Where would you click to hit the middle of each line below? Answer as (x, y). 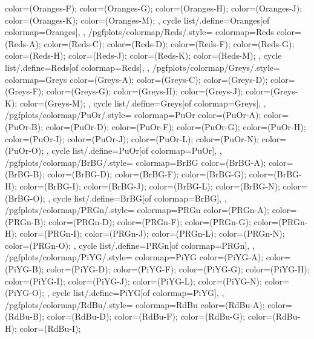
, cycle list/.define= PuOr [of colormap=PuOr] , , (134, 150)
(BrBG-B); (25, 174)
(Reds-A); (23, 43)
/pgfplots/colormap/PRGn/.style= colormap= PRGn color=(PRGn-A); (137, 210)
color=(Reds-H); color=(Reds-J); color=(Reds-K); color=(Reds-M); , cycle (143, 55)
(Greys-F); (25, 91)
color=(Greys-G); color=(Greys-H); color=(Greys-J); (145, 91)
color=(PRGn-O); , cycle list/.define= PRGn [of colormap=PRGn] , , (130, 245)
